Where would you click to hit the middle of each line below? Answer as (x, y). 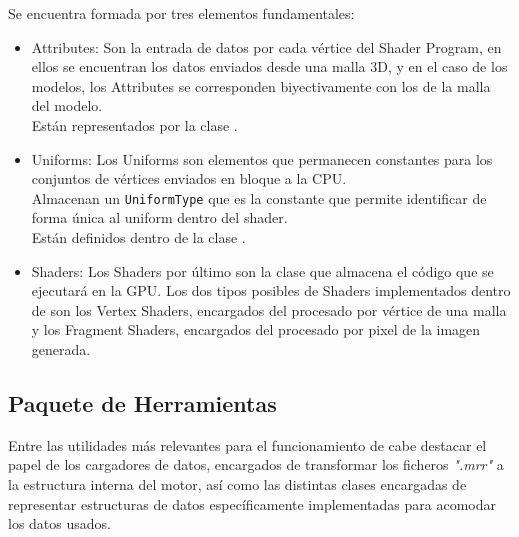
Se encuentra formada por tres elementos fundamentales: (181, 13)
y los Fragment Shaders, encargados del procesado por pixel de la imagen (256, 329)
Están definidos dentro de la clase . (138, 237)
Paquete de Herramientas (142, 402)
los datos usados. (59, 523)
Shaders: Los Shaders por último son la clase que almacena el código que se (262, 270)
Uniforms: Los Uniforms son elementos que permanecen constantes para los (262, 158)
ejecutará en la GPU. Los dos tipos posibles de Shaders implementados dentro (271, 290)
